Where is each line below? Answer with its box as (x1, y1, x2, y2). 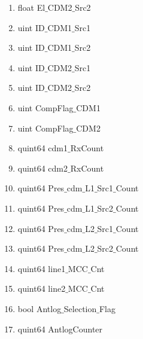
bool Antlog (17, 302, 62, 314)
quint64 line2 (17, 282, 66, 295)
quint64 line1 (17, 262, 66, 274)
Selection (63, 302, 97, 314)
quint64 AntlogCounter (17, 322, 103, 335)
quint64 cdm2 (17, 161, 68, 174)
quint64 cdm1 (17, 142, 68, 154)
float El (17, 1, 45, 13)
